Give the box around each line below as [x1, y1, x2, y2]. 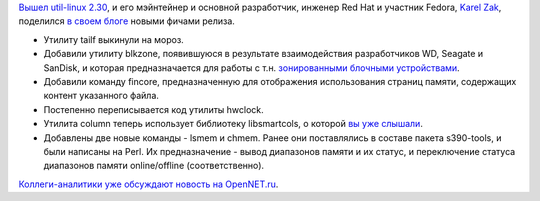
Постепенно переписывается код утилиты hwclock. [43, 103, 264, 115]
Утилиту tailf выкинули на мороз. [43, 33, 184, 45]
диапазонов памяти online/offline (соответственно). [43, 160, 265, 172]
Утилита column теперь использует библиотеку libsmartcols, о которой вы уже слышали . [43, 118, 424, 130]
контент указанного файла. [43, 90, 160, 102]
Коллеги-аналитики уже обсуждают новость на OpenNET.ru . [18, 178, 279, 190]
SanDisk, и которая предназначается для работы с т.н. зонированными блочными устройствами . [43, 61, 460, 74]
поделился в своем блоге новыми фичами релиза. [18, 15, 235, 27]
